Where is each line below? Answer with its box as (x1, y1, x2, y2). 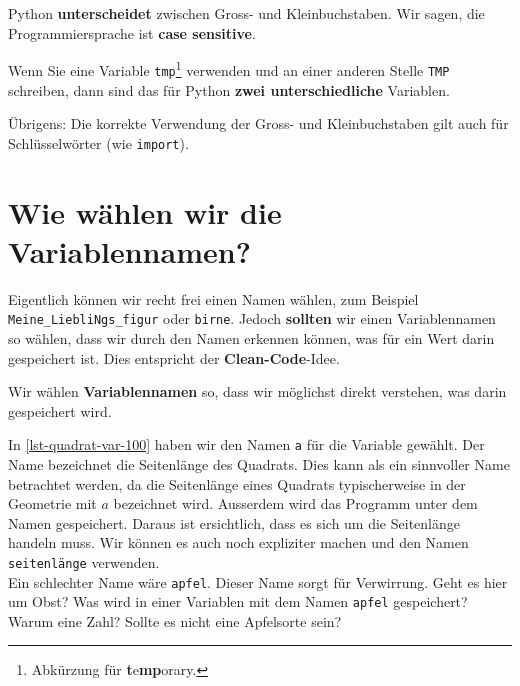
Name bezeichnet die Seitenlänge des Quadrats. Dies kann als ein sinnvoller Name (8, 453, 510, 474)
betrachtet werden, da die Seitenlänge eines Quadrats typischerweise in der (8, 473, 466, 494)
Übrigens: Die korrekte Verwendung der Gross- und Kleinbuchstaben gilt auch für (8, 113, 509, 134)
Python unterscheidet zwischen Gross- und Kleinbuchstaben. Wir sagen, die (8, 3, 485, 23)
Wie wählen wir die (8, 191, 282, 232)
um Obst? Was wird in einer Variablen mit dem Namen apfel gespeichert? (8, 591, 468, 612)
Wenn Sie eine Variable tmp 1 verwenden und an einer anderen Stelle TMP (8, 57, 450, 80)
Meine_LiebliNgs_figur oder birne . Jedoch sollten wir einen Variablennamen (8, 308, 496, 329)
